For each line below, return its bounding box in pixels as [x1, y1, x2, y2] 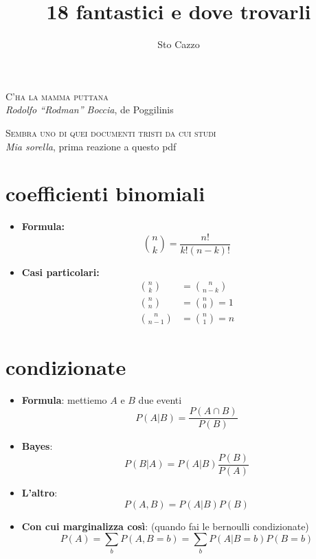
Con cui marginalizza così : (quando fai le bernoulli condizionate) [21, 518, 309, 533]
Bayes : [21, 439, 53, 453]
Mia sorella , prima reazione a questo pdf [5, 139, 177, 153]
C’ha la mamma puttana [5, 89, 109, 103]
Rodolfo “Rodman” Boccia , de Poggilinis [5, 102, 174, 117]
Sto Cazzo [157, 37, 200, 52]
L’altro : [21, 486, 58, 499]
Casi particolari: [21, 264, 100, 279]
